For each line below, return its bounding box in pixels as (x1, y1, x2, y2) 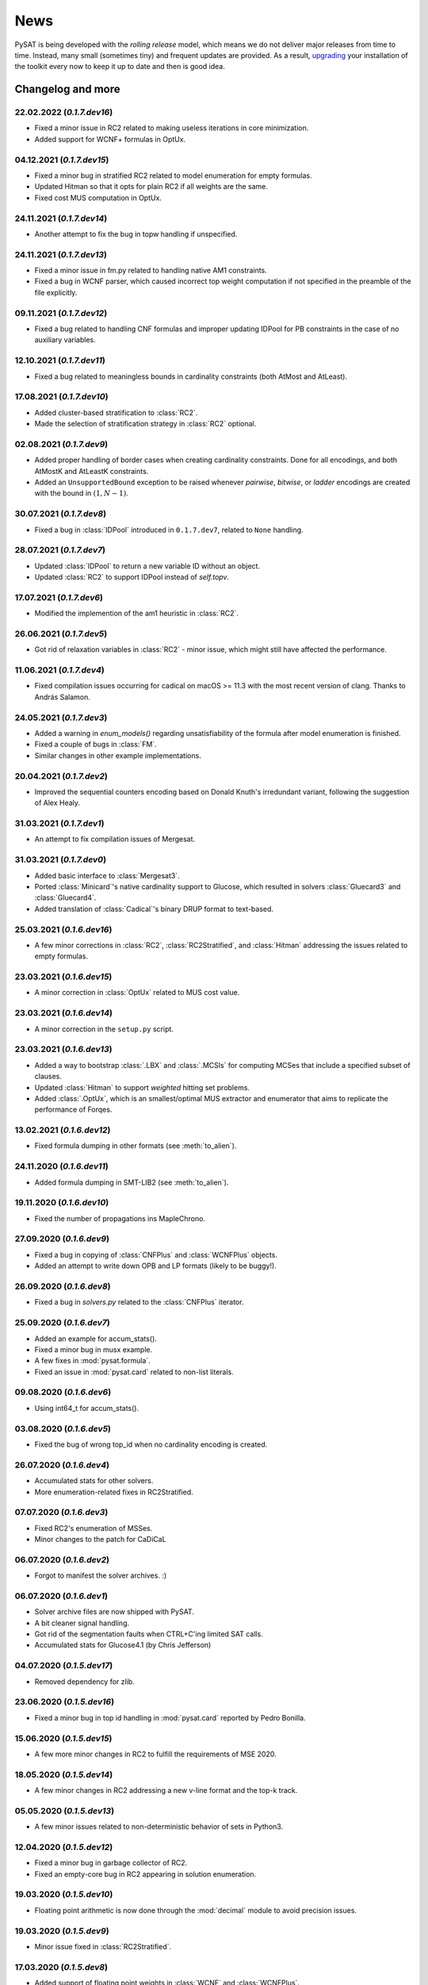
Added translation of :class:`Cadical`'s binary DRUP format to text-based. (34, 904, 273, 913)
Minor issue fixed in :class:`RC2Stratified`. (34, 1942, 172, 1951)
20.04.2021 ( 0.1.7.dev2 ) (14, 770, 109, 781)
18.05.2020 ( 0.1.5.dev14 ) (14, 1769, 113, 1780)
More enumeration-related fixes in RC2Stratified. (34, 1487, 193, 1497)
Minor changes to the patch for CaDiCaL (34, 1535, 166, 1544)
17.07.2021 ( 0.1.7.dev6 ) (14, 592, 103, 603)
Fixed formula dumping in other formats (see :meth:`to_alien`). (34, 1141, 237, 1151)
